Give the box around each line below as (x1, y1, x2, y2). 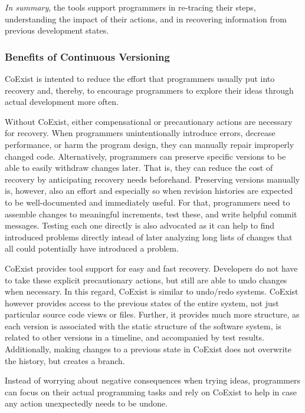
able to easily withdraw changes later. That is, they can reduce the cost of (5, 161, 273, 174)
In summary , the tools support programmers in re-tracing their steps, (5, 1, 256, 13)
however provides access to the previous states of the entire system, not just (5, 296, 279, 309)
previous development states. (5, 24, 109, 37)
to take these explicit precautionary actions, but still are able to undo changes (5, 273, 287, 286)
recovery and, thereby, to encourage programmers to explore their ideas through (5, 84, 294, 96)
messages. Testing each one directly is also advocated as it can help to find (5, 219, 275, 232)
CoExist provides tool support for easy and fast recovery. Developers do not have (5, 262, 298, 274)
